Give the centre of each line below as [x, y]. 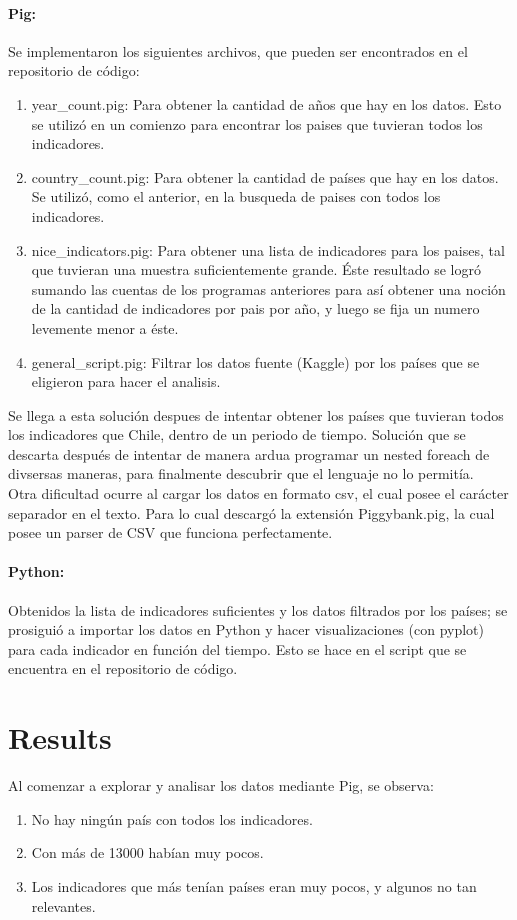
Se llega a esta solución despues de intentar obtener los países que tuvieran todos [256, 414]
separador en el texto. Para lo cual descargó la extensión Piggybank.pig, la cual [251, 512]
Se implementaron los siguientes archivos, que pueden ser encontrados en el [238, 50]
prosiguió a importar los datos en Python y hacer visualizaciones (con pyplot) [246, 629]
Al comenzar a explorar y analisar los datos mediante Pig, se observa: [221, 785]
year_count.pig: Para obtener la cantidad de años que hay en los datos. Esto [266, 103]
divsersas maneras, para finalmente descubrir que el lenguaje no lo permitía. [241, 473]
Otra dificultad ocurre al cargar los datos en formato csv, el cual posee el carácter [258, 493]
